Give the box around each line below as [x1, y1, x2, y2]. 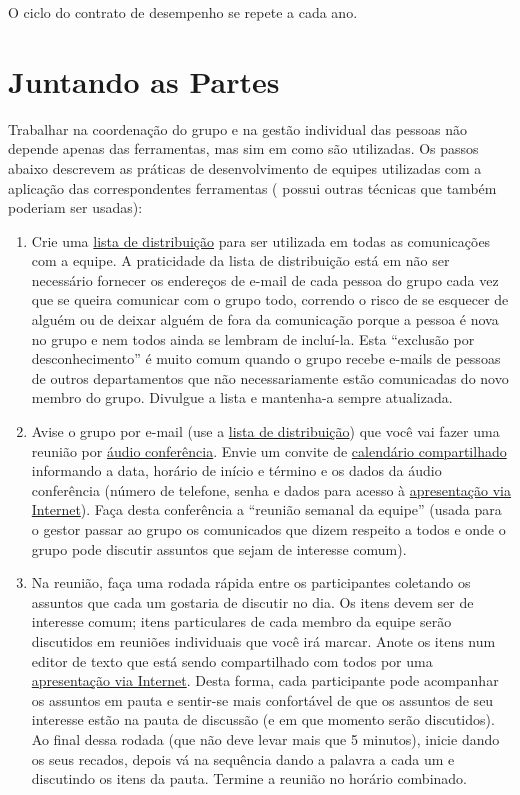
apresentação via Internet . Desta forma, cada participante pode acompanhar [31, 670, 499, 691]
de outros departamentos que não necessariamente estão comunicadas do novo [31, 367, 509, 388]
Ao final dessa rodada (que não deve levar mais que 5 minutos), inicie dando [31, 728, 500, 749]
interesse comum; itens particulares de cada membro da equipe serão [31, 611, 452, 632]
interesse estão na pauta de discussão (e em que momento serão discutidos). [31, 709, 495, 730]
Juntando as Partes [8, 60, 280, 101]
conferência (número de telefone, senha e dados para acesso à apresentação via [31, 479, 512, 500]
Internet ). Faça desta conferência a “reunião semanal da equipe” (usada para [31, 499, 502, 520]
